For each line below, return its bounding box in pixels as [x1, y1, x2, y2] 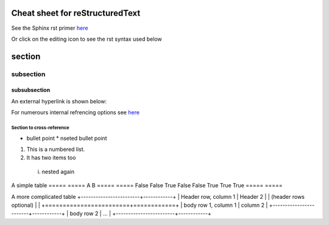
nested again [41, 168, 74, 175]
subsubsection [11, 86, 51, 94]
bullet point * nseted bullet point [26, 134, 107, 142]
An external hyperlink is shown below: [11, 97, 107, 105]
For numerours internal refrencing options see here [11, 109, 140, 116]
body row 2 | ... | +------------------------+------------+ [69, 210, 211, 217]
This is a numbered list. [26, 146, 85, 153]
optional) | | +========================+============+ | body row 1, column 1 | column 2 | [11, 201, 268, 209]
